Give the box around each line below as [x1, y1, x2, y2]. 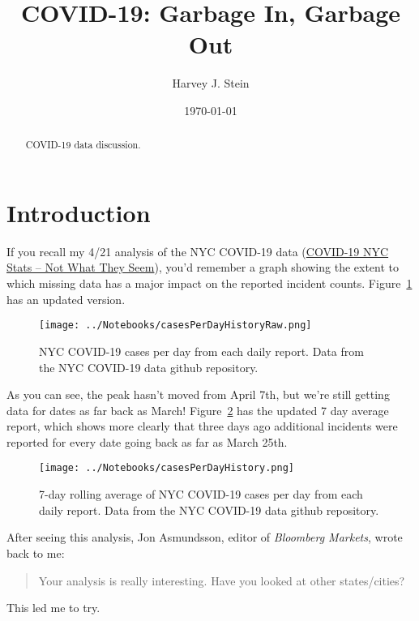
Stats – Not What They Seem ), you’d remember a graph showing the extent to [6, 259, 400, 276]
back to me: [6, 544, 65, 561]
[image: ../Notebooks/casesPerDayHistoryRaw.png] [39, 319, 312, 332]
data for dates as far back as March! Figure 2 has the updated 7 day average [6, 401, 389, 418]
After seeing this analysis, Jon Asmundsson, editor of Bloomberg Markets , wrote [6, 529, 403, 546]
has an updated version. [6, 290, 126, 307]
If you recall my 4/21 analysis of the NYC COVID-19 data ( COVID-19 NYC [6, 242, 389, 259]
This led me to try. [6, 599, 100, 616]
